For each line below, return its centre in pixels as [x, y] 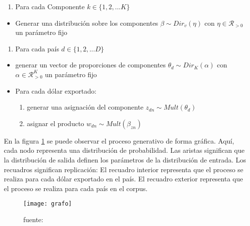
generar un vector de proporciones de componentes [91, 65]
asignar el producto [55, 123]
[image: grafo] [48, 204]
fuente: [33, 219]
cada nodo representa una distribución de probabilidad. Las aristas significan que [124, 150]
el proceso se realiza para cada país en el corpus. [76, 188]
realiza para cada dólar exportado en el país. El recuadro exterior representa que [124, 179]
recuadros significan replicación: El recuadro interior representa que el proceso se [124, 169]
